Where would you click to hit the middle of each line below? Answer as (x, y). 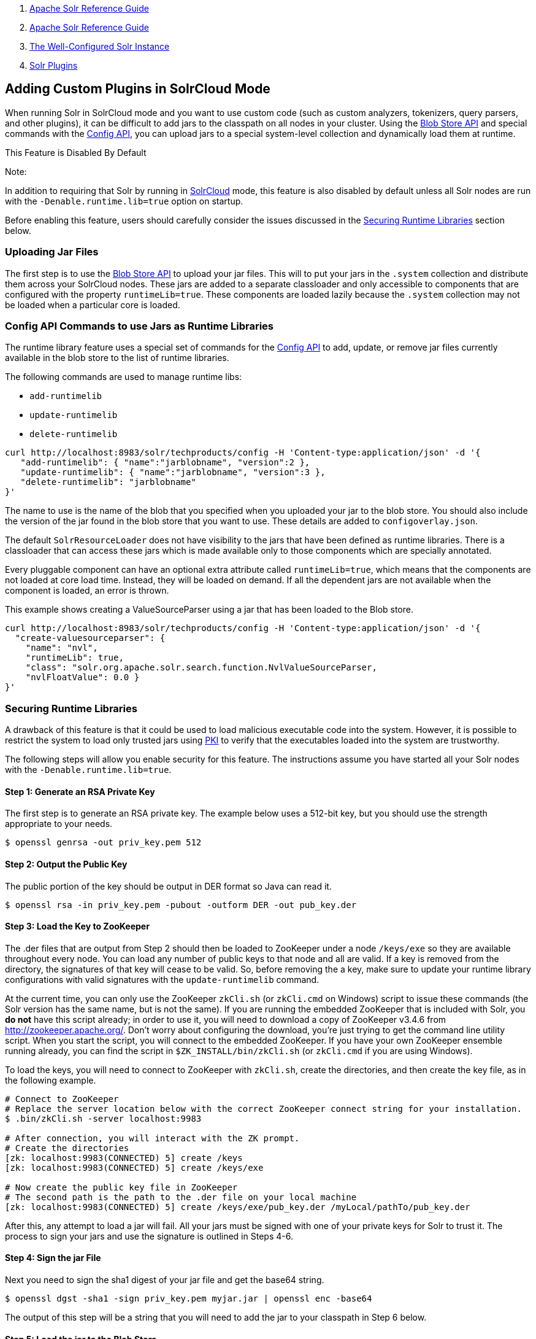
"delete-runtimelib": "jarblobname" (108, 482)
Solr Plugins (54, 65)
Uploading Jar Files (52, 252)
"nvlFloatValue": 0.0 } (82, 677)
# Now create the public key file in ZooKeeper (121, 1187)
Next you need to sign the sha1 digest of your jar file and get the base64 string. (165, 1279)
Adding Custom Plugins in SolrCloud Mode (138, 89)
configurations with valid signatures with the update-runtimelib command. (162, 979)
